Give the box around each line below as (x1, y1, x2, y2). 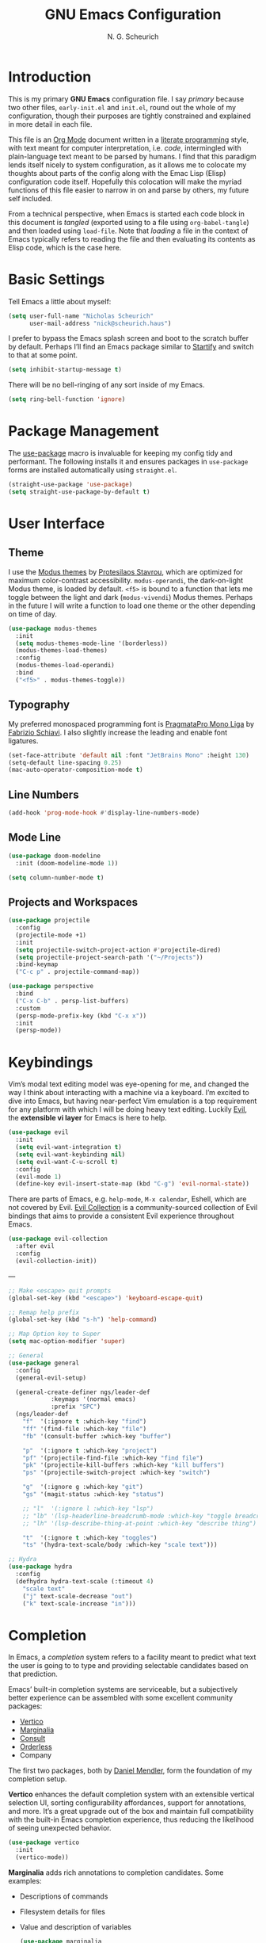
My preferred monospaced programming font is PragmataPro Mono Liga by (8, 719, 255, 728)
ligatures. (8, 735, 39, 746)
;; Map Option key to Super (8, 1330, 101, 1338)
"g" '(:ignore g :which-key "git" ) (22, 1483, 144, 1491)
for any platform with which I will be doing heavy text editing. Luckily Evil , (8, 1105, 248, 1114)
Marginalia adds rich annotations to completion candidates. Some (8, 1868, 224, 1877)
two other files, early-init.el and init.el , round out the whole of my (8, 102, 236, 112)
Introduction (8, 67, 92, 86)
